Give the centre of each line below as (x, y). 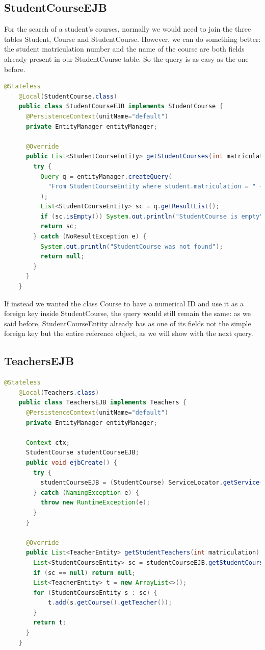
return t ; (50, 623)
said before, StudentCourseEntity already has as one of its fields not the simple (128, 323)
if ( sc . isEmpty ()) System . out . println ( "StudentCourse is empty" (152, 216)
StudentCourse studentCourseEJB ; (82, 453)
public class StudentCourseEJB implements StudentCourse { (121, 106)
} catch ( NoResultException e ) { (90, 237)
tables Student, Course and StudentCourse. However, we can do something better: (132, 39)
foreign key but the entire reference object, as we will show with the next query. (129, 333)
